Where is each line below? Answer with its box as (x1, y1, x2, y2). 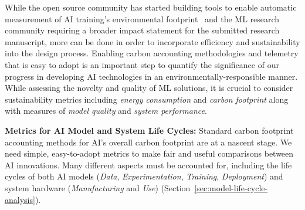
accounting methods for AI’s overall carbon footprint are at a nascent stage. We (5, 136, 292, 148)
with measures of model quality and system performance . (5, 104, 207, 117)
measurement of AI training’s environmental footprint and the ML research (5, 12, 280, 25)
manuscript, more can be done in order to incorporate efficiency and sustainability (5, 35, 300, 48)
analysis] (5, 193, 35, 205)
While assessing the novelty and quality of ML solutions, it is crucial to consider (5, 82, 293, 94)
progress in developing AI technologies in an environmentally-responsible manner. (5, 70, 298, 82)
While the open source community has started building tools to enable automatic (5, 1, 297, 13)
